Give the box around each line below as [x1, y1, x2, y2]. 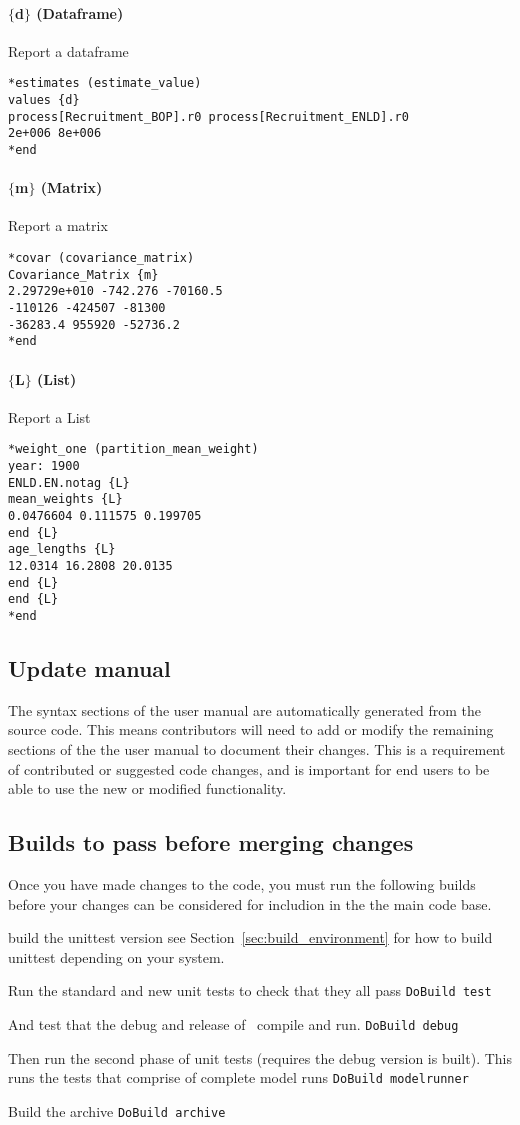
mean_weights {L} [8, 492, 123, 507]
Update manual [8, 653, 171, 683]
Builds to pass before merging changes [8, 827, 414, 858]
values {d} [8, 93, 80, 108]
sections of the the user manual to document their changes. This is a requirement [8, 739, 506, 759]
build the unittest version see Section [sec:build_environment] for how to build [8, 927, 493, 948]
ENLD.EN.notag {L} [8, 475, 130, 490]
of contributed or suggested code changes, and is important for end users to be [8, 758, 490, 779]
